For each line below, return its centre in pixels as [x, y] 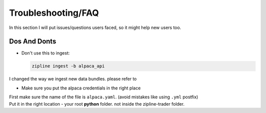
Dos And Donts [33, 42]
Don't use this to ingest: [46, 53]
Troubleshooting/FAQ [54, 13]
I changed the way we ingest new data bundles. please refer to [73, 79]
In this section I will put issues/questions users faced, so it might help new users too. [95, 28]
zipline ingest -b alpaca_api [68, 66]
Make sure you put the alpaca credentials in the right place [81, 88]
